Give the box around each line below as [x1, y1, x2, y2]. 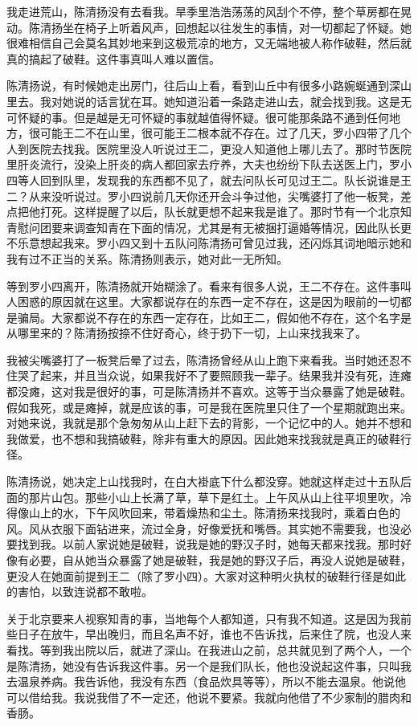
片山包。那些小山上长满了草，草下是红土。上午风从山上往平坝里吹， [39, 488, 400, 505]
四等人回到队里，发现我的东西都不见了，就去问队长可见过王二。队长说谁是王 [6, 171, 412, 188]
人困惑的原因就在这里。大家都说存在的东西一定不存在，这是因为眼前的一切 [6, 293, 400, 310]
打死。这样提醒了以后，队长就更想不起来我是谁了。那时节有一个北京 [39, 203, 400, 220]
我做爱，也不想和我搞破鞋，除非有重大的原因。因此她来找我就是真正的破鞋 [6, 430, 400, 447]
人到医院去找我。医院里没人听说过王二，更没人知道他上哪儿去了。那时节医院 [6, 140, 412, 157]
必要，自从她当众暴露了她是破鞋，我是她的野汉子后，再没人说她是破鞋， [28, 552, 412, 568]
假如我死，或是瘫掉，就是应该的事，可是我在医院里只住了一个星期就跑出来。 [6, 398, 412, 415]
